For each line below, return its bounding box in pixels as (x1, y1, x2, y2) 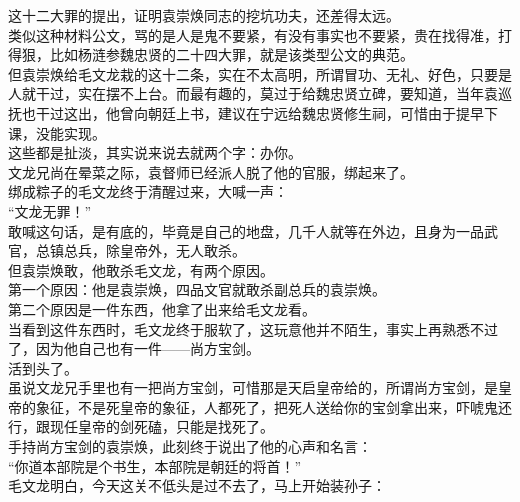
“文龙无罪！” (8, 200, 92, 221)
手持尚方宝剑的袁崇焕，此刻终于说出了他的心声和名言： (8, 436, 372, 457)
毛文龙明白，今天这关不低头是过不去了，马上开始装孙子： (8, 475, 386, 496)
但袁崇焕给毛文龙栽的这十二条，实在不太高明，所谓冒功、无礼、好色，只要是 (8, 63, 512, 84)
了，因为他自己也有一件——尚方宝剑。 (8, 338, 260, 359)
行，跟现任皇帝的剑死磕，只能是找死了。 (8, 416, 274, 437)
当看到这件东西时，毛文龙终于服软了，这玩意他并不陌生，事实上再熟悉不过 (8, 318, 498, 339)
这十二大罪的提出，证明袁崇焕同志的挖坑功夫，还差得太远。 (8, 5, 400, 25)
